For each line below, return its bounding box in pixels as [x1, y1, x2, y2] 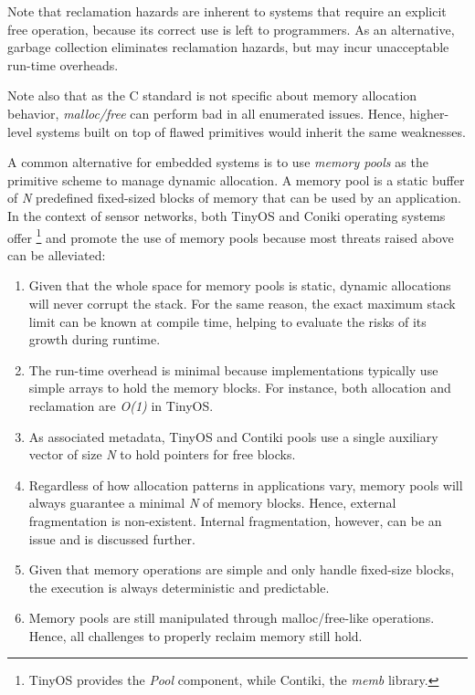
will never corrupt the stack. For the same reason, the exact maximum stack [28, 293, 456, 312]
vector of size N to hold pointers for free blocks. [28, 445, 296, 464]
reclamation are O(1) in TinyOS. [28, 395, 214, 415]
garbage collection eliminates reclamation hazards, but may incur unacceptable [7, 37, 449, 57]
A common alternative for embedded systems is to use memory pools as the [7, 153, 428, 172]
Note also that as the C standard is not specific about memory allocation [7, 86, 417, 105]
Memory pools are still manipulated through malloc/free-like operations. [28, 608, 435, 627]
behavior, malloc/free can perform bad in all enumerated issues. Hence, [7, 103, 406, 122]
